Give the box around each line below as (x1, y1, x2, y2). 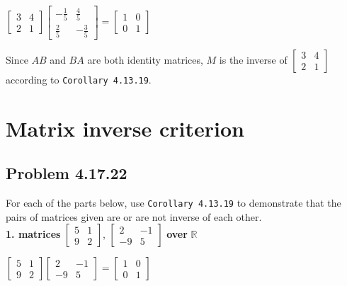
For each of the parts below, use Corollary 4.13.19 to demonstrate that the (6, 195, 341, 210)
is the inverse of (219, 52, 288, 67)
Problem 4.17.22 (6, 162, 127, 184)
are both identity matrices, (87, 52, 203, 67)
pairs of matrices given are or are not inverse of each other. (6, 209, 262, 224)
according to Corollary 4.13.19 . (6, 71, 152, 86)
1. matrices (6, 227, 61, 241)
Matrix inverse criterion (6, 113, 244, 142)
